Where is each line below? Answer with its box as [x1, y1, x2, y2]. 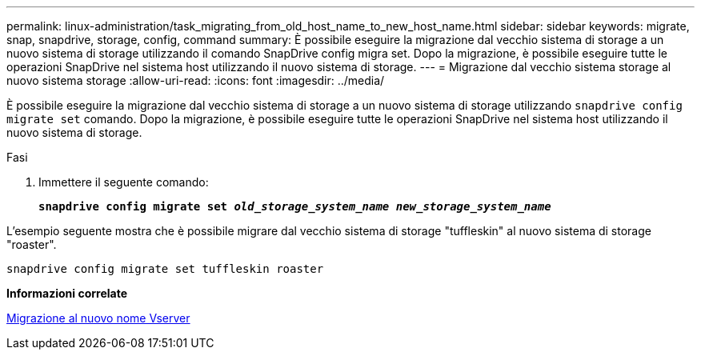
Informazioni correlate [6, 286, 128, 300]
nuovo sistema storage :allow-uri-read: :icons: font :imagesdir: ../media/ [6, 74, 385, 87]
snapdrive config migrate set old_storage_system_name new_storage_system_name [38, 200, 551, 213]
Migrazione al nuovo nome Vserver [6, 311, 190, 325]
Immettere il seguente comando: [38, 175, 209, 189]
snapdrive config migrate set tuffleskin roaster [6, 262, 324, 275]
